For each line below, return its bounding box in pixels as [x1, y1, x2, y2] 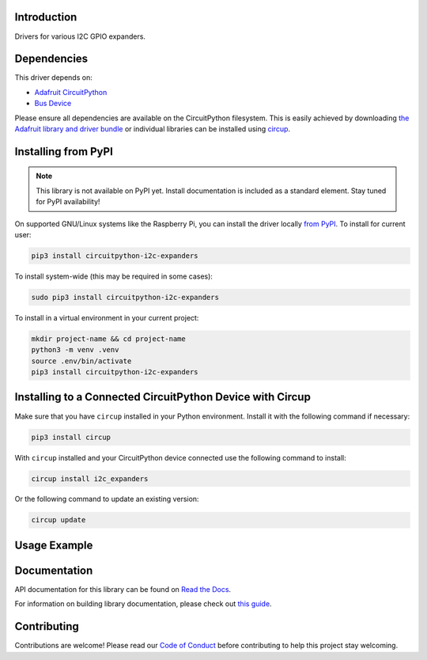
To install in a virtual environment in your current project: [14, 313, 199, 322]
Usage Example [14, 538, 93, 552]
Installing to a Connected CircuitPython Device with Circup [14, 390, 312, 404]
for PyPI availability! [36, 197, 100, 207]
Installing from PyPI [14, 145, 114, 158]
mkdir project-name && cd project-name [31, 334, 186, 343]
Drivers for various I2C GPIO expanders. [14, 32, 146, 41]
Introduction [14, 10, 77, 24]
